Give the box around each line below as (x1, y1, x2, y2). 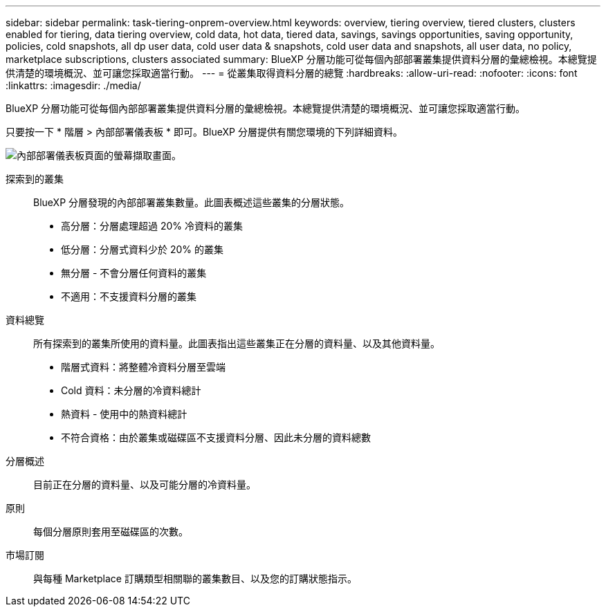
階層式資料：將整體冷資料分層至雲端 (61, 361, 226, 373)
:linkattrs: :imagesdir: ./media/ (6, 80, 141, 91)
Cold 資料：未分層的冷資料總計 (61, 384, 201, 396)
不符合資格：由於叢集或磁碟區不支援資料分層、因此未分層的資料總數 (61, 432, 371, 443)
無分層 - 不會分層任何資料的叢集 (61, 267, 207, 279)
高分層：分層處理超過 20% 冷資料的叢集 (61, 220, 243, 232)
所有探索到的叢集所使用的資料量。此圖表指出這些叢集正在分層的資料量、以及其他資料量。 (33, 337, 440, 349)
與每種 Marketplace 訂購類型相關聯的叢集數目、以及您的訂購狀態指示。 (33, 573, 357, 584)
